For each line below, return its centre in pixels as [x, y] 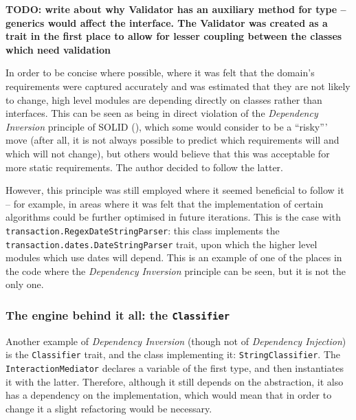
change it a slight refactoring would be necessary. [109, 408]
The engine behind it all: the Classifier [118, 314]
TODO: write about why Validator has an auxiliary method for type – [176, 9]
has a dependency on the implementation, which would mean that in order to [169, 395]
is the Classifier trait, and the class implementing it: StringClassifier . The [173, 354]
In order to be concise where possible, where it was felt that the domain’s [160, 73]
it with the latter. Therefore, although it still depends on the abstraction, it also [175, 381]
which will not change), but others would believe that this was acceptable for [168, 153]
